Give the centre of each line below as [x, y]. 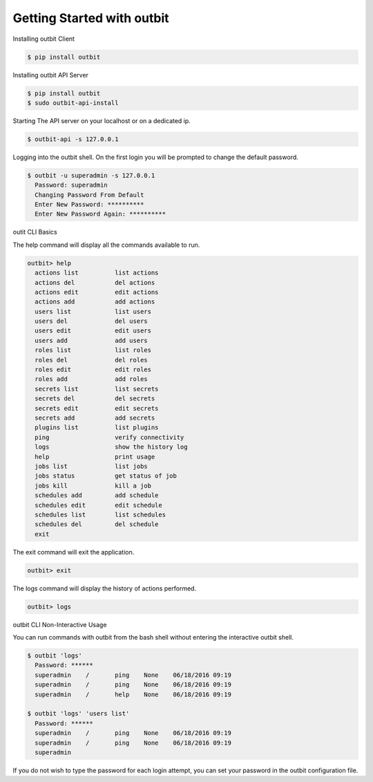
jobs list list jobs [91, 466]
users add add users [91, 340]
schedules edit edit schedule [98, 505]
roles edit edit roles [93, 370]
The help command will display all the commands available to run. [106, 245]
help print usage [95, 457]
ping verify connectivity [109, 437]
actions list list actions [97, 273]
